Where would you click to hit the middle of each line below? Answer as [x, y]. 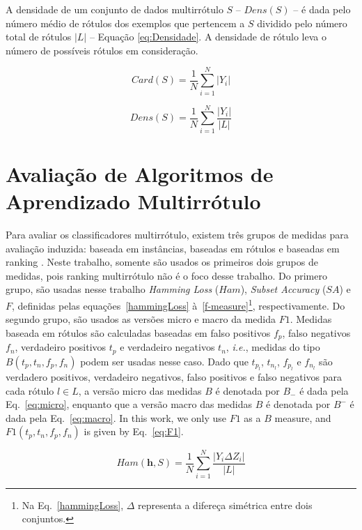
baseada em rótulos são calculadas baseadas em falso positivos [138, 332]
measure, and [303, 417]
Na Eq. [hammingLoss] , [73, 505]
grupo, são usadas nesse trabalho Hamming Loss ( [112, 289]
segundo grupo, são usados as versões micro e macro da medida [141, 319]
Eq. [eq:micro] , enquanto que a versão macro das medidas [129, 404]
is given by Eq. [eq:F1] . [134, 431]
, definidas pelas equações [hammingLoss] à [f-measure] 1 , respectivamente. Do [179, 304]
